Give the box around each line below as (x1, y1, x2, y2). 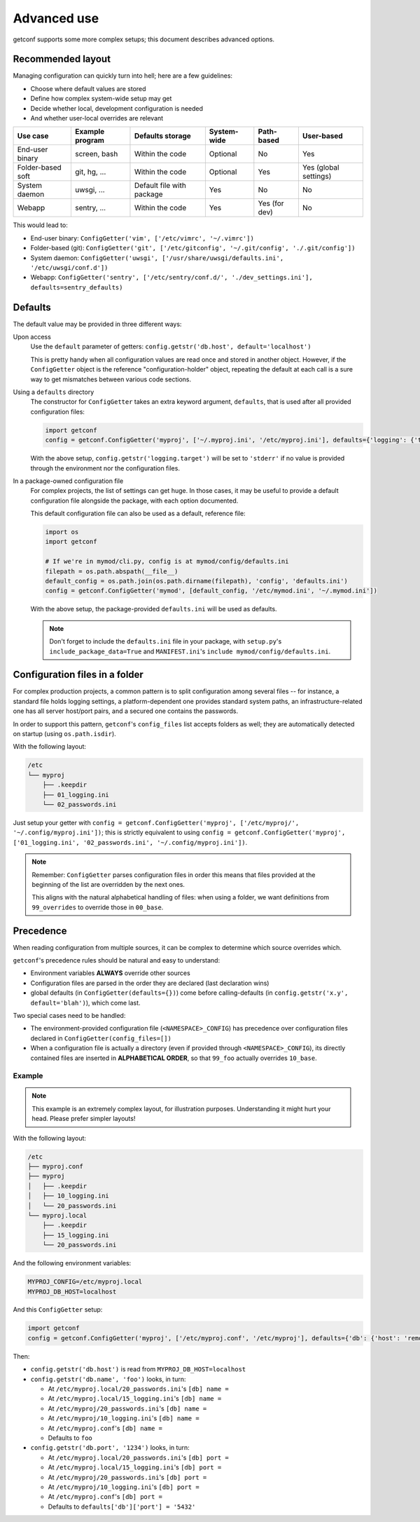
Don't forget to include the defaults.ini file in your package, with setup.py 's (49, 637, 282, 646)
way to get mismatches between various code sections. (30, 375, 192, 383)
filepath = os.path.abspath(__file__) (45, 567, 178, 575)
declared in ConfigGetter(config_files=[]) (30, 1034, 171, 1042)
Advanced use (13, 11, 99, 26)
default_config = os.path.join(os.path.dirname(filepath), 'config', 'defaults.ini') (45, 577, 348, 585)
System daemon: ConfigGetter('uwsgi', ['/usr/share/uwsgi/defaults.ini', (30, 253, 284, 262)
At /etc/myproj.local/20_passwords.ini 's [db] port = (48, 1453, 229, 1462)
